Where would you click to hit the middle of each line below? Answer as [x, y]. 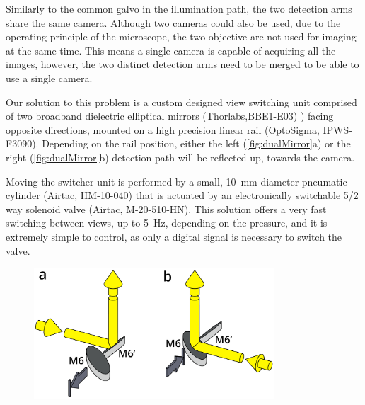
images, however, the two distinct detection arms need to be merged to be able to [182, 64]
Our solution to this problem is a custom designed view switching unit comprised [181, 102]
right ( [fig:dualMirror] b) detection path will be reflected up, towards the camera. [180, 157]
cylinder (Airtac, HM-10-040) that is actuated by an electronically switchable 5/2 [182, 195]
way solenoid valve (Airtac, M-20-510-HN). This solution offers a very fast [166, 209]
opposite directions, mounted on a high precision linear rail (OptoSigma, [163, 129]
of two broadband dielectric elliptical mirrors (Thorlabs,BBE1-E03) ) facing [170, 116]
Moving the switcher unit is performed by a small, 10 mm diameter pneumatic [176, 181]
